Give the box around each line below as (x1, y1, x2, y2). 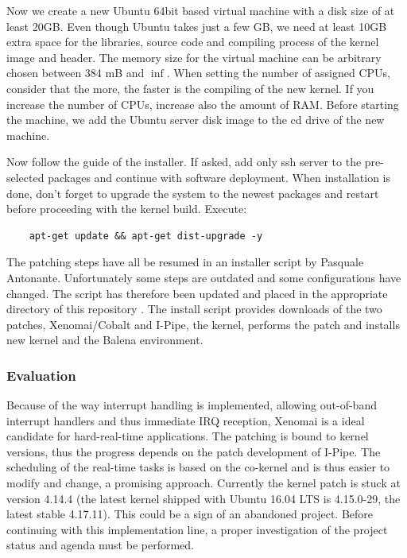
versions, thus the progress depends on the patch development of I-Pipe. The (6, 443, 381, 459)
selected (6, 169, 45, 185)
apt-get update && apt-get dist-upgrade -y (29, 230, 263, 242)
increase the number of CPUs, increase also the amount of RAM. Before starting (6, 95, 399, 112)
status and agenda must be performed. (6, 537, 194, 553)
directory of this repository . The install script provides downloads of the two (6, 300, 382, 317)
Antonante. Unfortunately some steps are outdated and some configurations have (6, 269, 401, 285)
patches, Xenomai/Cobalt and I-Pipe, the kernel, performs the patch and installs (6, 316, 400, 332)
